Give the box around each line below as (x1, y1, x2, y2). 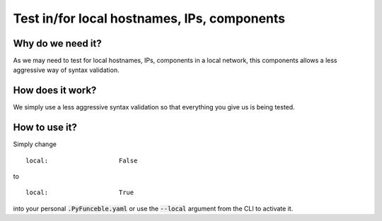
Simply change (13, 140, 57, 148)
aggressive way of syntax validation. (13, 66, 120, 74)
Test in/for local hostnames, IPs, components (13, 11, 286, 26)
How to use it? (13, 121, 77, 133)
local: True (25, 189, 134, 197)
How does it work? (13, 85, 97, 97)
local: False (25, 156, 138, 165)
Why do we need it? (13, 37, 102, 49)
